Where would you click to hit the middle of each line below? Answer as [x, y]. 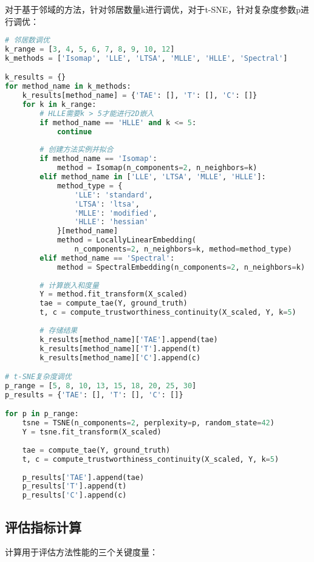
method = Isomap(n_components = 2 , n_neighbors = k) [157, 168]
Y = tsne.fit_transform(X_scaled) [92, 432]
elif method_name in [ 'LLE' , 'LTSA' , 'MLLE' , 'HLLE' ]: [153, 177]
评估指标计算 [43, 526]
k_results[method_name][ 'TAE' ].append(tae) [129, 339]
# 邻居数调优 [27, 40]
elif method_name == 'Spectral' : [107, 258]
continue [74, 132]
